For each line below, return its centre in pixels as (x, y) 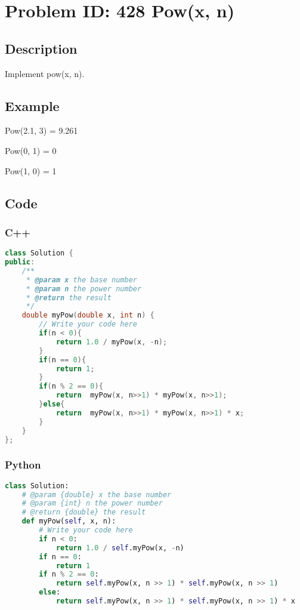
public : (20, 262)
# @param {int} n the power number (92, 503)
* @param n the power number (84, 289)
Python (23, 465)
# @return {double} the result (84, 512)
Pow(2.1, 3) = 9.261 (41, 130)
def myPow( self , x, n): (69, 521)
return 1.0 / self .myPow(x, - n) (120, 548)
